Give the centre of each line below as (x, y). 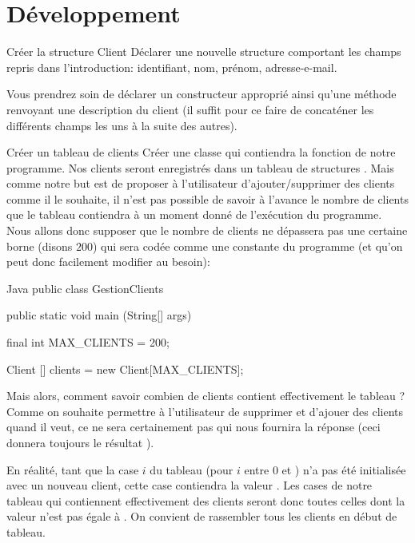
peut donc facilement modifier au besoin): (108, 262)
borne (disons (40, 246)
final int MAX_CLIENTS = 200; (88, 342)
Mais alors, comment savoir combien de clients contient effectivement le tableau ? (206, 396)
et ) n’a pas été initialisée (344, 469)
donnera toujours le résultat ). (80, 442)
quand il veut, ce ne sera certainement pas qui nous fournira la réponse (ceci (194, 427)
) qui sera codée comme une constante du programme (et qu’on (247, 246)
